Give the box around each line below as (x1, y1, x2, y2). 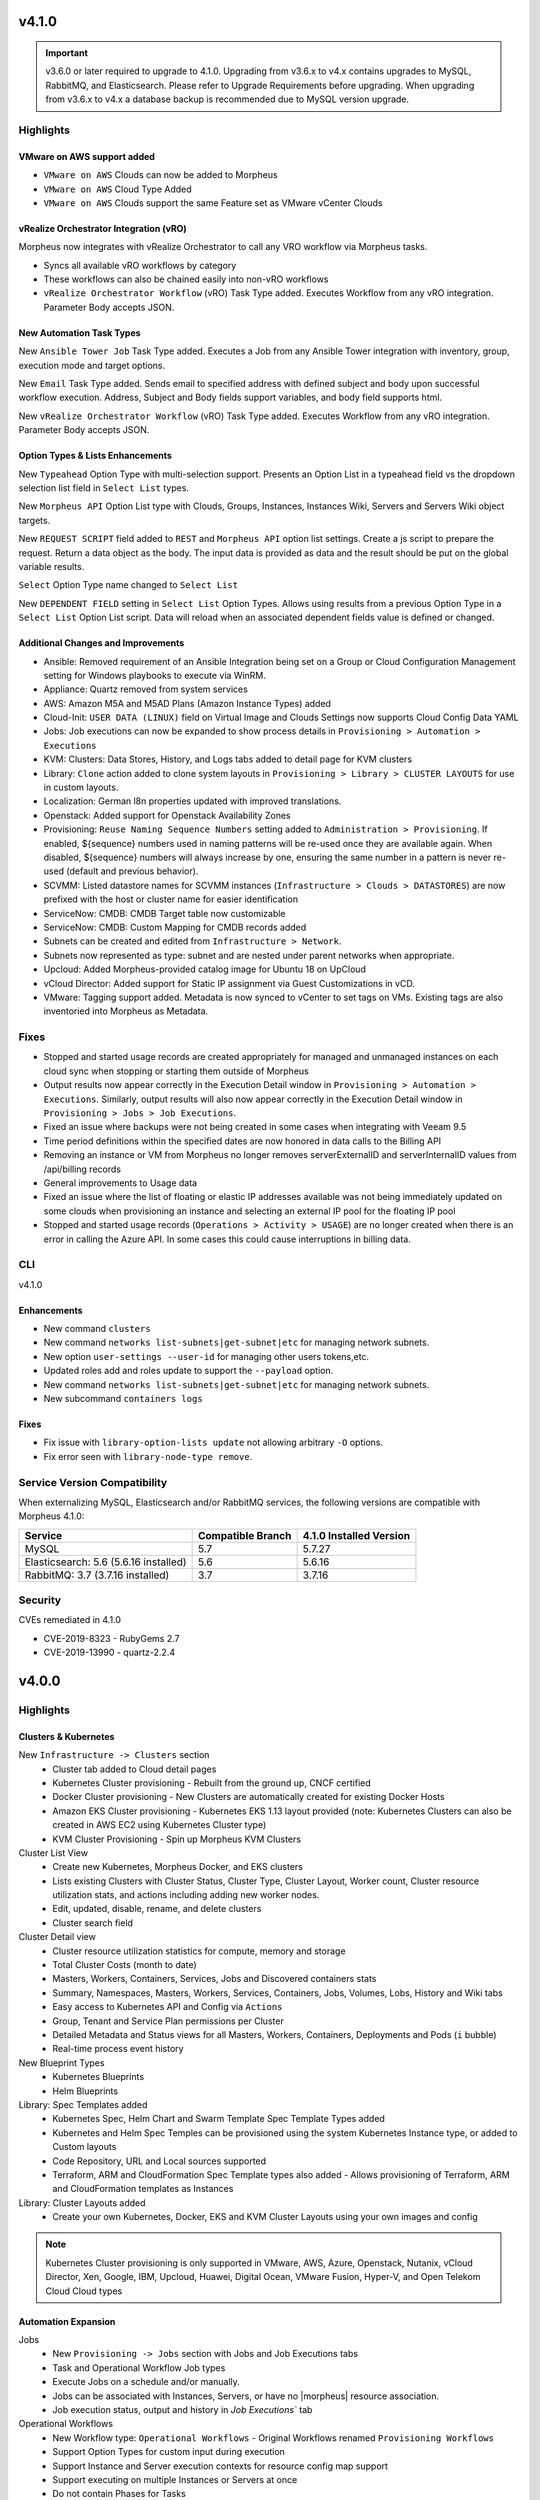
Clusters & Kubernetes (18, 1730, 115, 1742)
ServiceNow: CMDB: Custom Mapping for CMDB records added (43, 921, 307, 933)
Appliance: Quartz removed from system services (43, 683, 249, 695)
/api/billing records (43, 1163, 122, 1175)
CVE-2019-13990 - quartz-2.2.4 (43, 1646, 175, 1659)
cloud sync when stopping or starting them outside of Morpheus (43, 1065, 309, 1077)
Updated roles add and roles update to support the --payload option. (43, 1365, 334, 1377)
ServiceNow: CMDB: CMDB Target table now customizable (43, 907, 286, 919)
